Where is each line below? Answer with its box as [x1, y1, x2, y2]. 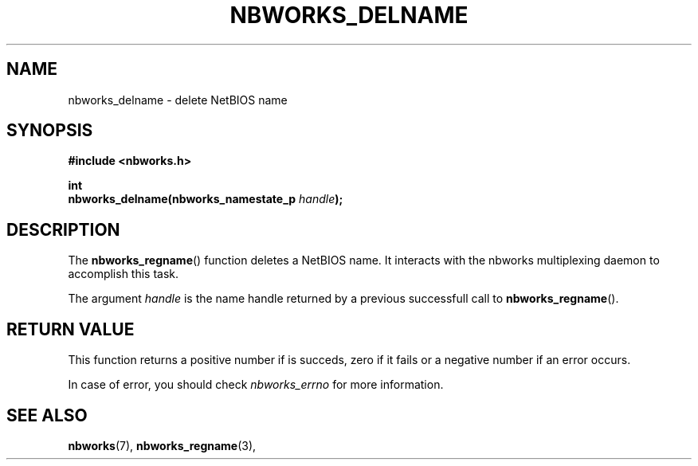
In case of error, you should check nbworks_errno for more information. [68, 378, 444, 392]
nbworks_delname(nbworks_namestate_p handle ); [68, 192, 343, 206]
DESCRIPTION [6, 219, 120, 240]
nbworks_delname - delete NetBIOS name [68, 92, 288, 107]
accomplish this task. [68, 267, 179, 281]
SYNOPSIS [6, 120, 93, 141]
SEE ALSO [6, 405, 88, 425]
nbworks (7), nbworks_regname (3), [68, 438, 257, 452]
